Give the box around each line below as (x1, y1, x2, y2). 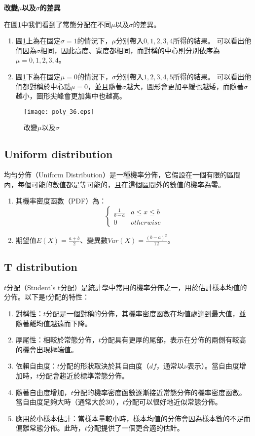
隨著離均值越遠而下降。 (15, 318, 92, 328)
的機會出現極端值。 (15, 344, 78, 354)
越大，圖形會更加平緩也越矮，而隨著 (126, 81, 244, 91)
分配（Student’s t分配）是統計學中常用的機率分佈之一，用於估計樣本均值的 (6, 282, 247, 292)
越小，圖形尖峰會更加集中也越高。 (15, 91, 126, 101)
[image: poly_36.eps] (24, 108, 95, 115)
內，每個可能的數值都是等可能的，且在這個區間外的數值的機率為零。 (4, 179, 225, 189)
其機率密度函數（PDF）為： (15, 196, 107, 206)
